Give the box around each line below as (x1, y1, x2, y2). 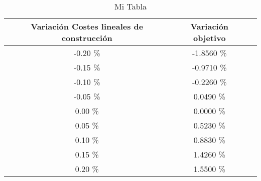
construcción (61, 32, 112, 43)
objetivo (193, 32, 226, 43)
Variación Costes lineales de (31, 20, 144, 32)
